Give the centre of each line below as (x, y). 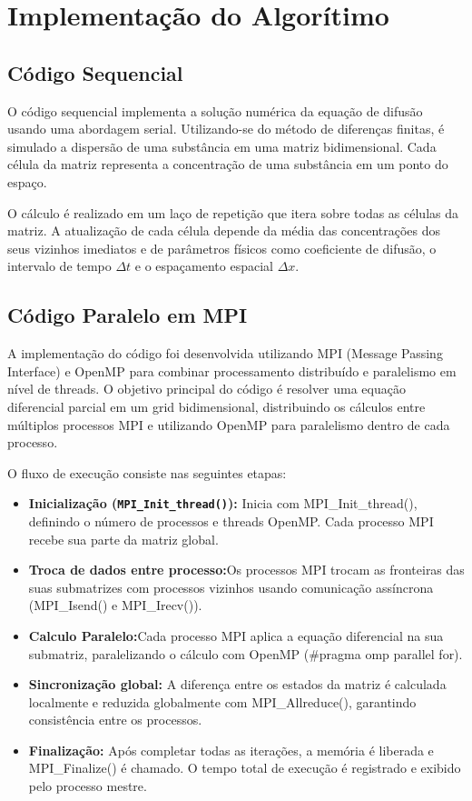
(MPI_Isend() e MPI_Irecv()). (115, 605)
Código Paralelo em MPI (128, 315)
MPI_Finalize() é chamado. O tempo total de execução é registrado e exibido (245, 768)
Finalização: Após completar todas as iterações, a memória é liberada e (231, 750)
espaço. (27, 181)
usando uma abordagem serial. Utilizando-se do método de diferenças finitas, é (226, 129)
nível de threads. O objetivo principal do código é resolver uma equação (206, 389)
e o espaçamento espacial (204, 266)
